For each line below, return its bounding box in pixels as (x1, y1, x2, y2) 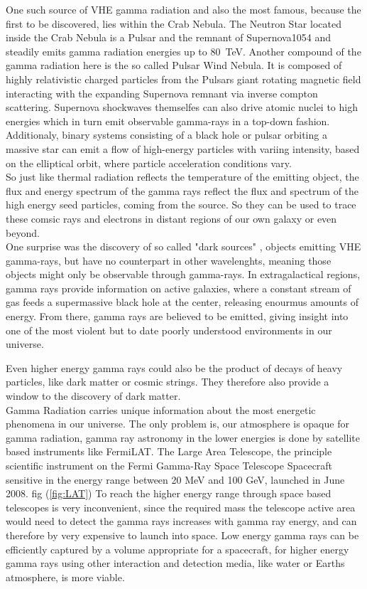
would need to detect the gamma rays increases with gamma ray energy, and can (6, 514, 357, 529)
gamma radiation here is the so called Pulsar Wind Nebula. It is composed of (6, 58, 342, 73)
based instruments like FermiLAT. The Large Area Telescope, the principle (6, 444, 332, 459)
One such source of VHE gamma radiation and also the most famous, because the (6, 2, 361, 16)
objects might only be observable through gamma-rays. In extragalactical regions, (6, 267, 361, 282)
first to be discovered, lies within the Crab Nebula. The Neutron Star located (6, 16, 341, 31)
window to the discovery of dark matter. (6, 388, 181, 403)
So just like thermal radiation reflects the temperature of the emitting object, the (6, 169, 359, 184)
